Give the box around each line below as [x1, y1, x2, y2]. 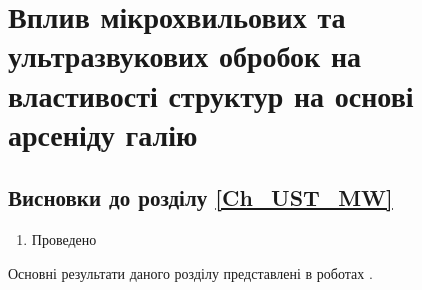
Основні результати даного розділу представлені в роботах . [8, 262, 373, 283]
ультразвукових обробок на [8, 35, 362, 76]
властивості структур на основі [8, 74, 414, 115]
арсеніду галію [8, 113, 198, 154]
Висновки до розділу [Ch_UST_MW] [8, 182, 393, 213]
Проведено [31, 229, 97, 250]
